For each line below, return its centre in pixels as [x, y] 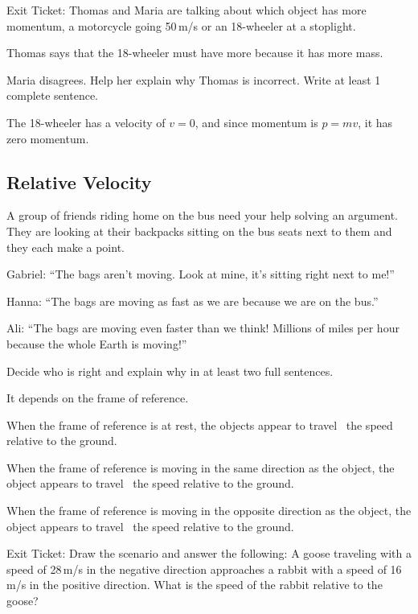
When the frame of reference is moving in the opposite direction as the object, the [209, 511]
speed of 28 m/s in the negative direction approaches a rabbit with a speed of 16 [204, 569]
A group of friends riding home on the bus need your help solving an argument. [202, 215]
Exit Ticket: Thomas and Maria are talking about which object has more [186, 10]
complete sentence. [52, 95]
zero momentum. [48, 138]
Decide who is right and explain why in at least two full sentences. [170, 371]
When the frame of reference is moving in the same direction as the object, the [201, 467]
